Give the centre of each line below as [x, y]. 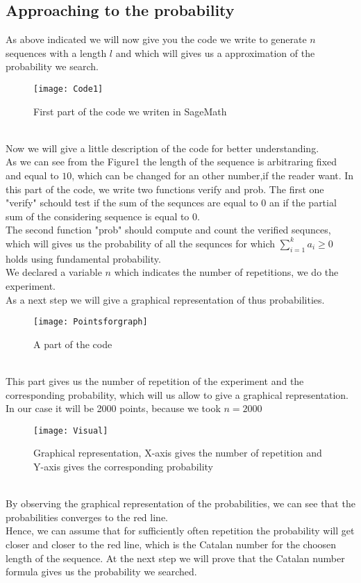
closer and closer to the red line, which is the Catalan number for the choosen [171, 544]
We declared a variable [54, 272]
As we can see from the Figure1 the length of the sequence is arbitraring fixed [171, 162]
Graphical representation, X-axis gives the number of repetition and [178, 453]
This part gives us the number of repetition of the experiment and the [155, 381]
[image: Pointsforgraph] [91, 322]
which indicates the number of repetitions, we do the [226, 272]
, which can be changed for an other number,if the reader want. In [213, 175]
